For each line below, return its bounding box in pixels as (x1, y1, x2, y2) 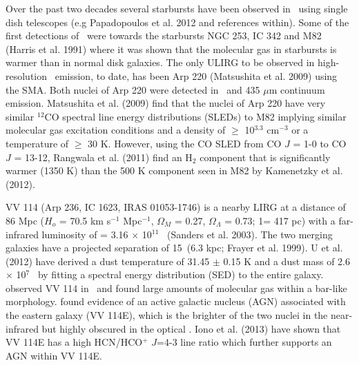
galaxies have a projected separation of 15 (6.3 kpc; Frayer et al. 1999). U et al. (6, 240, 343, 255)
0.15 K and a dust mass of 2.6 (223, 253, 350, 268)
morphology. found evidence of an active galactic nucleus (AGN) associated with (6, 294, 346, 309)
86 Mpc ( (6, 213, 44, 227)
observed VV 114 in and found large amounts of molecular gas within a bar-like (6, 280, 347, 295)
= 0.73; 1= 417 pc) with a (224, 213, 336, 227)
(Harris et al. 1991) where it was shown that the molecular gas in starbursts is (6, 41, 337, 56)
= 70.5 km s (59, 213, 111, 227)
